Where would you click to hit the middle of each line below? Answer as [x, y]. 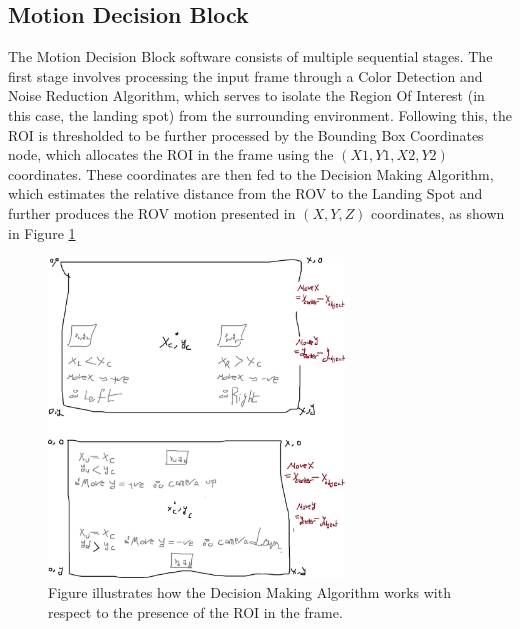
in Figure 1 [42, 232]
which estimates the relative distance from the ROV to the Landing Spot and [245, 193]
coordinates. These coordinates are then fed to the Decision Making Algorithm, [251, 173]
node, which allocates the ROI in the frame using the [171, 154]
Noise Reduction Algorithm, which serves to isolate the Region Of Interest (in [246, 95]
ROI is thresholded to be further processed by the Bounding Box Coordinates [246, 134]
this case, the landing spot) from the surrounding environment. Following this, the [260, 114]
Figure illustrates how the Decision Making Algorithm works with [249, 592]
